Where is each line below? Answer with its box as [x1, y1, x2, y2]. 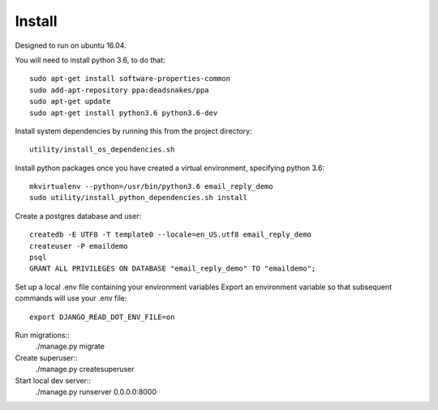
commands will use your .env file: [15, 293, 127, 303]
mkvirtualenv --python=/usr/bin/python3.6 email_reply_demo [29, 182, 273, 191]
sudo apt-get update [29, 97, 111, 106]
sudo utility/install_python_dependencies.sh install [29, 193, 247, 203]
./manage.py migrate [35, 341, 105, 352]
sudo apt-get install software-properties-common [29, 74, 231, 83]
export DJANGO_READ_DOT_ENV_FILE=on [29, 312, 175, 322]
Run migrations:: [15, 330, 70, 340]
